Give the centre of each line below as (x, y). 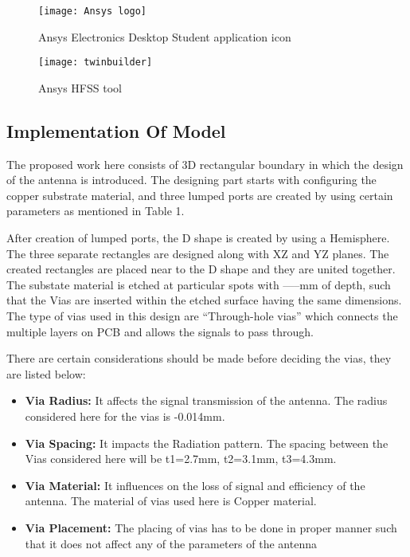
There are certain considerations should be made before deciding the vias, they (199, 358)
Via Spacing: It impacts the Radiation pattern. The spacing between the (207, 443)
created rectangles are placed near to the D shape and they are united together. (201, 269)
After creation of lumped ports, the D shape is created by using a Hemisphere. (198, 238)
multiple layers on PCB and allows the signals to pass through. (160, 331)
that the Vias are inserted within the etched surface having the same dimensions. (204, 300)
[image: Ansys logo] (93, 11)
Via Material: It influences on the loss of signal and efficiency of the (195, 485)
